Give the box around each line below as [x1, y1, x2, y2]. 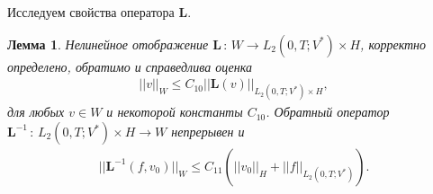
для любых [7, 102, 65, 121]
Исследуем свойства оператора [7, 3, 175, 21]
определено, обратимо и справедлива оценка [7, 57, 252, 75]
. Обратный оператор [266, 102, 390, 121]
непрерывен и [171, 122, 245, 140]
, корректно [360, 34, 427, 53]
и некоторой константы [106, 102, 243, 121]
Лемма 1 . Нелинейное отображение [7, 34, 209, 53]
